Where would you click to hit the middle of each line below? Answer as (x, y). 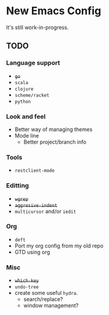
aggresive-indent (36, 205)
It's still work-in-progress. (37, 27)
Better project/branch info (55, 142)
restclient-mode (34, 171)
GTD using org (32, 252)
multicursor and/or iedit (45, 211)
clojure (24, 89)
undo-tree (27, 287)
